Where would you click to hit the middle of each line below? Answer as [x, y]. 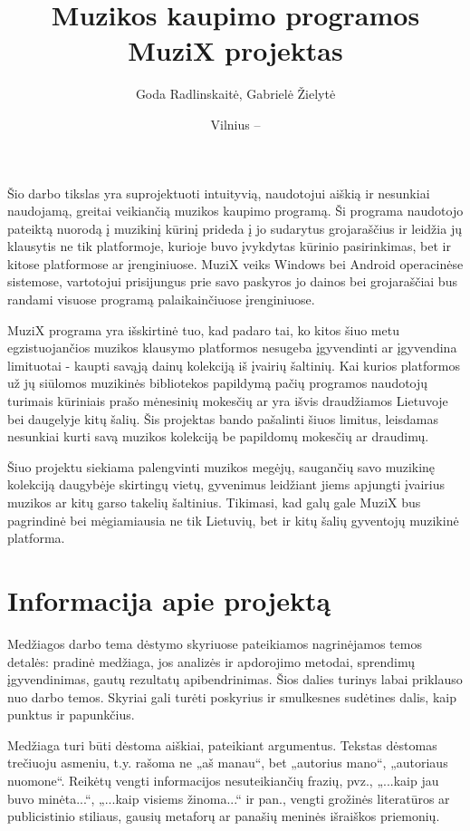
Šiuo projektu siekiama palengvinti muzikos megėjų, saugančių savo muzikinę [221, 466]
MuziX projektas [235, 50]
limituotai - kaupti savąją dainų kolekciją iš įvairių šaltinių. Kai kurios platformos [234, 365]
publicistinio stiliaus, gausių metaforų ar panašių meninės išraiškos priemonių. [224, 816]
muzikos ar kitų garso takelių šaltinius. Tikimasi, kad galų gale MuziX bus [214, 502]
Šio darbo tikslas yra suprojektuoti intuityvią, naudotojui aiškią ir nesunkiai [219, 193]
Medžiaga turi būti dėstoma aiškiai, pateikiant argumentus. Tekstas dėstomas [222, 744]
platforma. [36, 538]
